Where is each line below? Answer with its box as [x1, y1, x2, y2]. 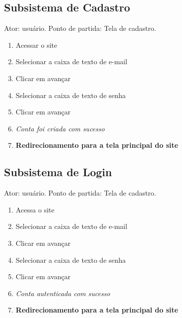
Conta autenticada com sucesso [15, 288, 110, 298]
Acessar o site [15, 39, 58, 50]
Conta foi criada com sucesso [15, 123, 105, 133]
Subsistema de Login [4, 164, 112, 180]
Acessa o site [15, 204, 55, 214]
